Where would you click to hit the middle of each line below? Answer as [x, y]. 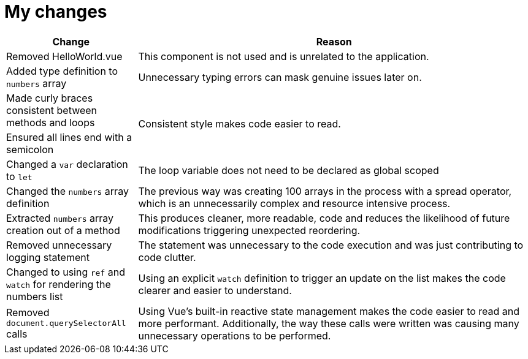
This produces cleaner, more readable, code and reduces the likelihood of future [324, 218]
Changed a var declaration [67, 164]
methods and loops [51, 122]
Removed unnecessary [59, 245]
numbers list [35, 296]
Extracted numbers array [60, 218]
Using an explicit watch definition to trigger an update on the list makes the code [322, 278]
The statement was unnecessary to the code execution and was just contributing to [331, 245]
